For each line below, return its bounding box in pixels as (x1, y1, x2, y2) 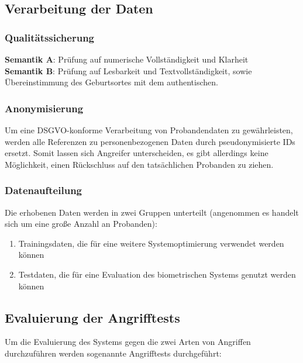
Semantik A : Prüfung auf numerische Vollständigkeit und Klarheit (5, 53, 249, 65)
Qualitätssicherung (5, 30, 94, 44)
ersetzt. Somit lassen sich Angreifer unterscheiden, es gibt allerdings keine (5, 147, 268, 159)
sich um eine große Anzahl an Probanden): (5, 217, 157, 230)
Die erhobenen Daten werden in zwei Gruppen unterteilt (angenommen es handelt (5, 206, 299, 218)
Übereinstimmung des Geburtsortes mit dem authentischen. (5, 76, 218, 88)
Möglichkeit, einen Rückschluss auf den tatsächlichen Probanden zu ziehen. (5, 158, 274, 170)
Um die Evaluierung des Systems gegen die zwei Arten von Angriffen (5, 336, 251, 348)
